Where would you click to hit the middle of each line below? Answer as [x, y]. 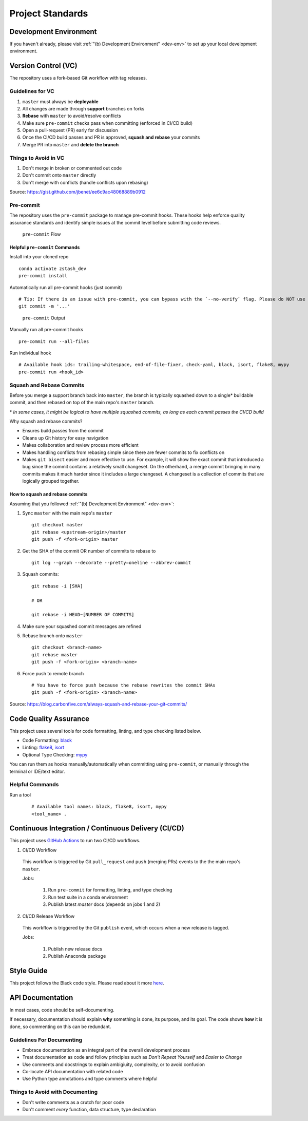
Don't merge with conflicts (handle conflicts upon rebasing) [85, 182]
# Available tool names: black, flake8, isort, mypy [99, 807]
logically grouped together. [51, 481]
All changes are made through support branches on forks [83, 108]
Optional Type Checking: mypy [55, 754]
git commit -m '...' [44, 306]
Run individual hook [30, 353]
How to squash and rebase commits [49, 494]
